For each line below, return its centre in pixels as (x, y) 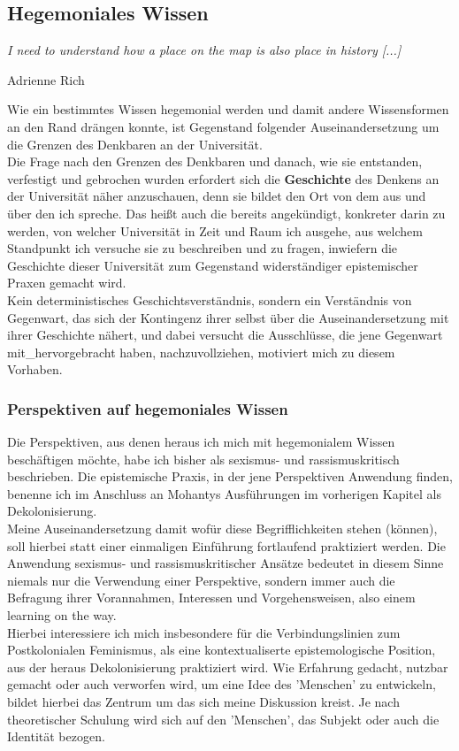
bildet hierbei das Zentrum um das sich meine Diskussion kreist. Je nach (203, 702)
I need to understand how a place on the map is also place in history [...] (204, 50)
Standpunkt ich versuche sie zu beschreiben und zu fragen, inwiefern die (203, 248)
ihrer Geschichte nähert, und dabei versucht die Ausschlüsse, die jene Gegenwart (225, 335)
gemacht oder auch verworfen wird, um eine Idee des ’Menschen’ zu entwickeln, (222, 684)
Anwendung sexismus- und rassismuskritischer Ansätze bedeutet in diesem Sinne (226, 563)
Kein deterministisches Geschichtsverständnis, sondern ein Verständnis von (210, 299)
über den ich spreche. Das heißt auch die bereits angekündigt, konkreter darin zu (226, 213)
